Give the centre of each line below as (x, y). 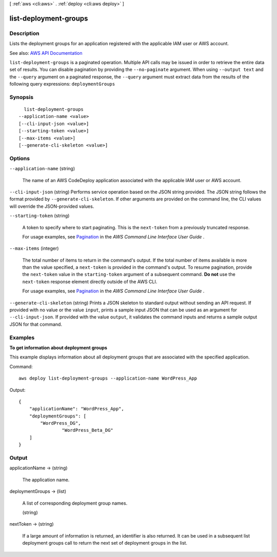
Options (20, 158)
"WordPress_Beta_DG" (88, 430)
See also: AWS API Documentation (46, 53)
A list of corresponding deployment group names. (75, 503)
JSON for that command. (36, 324)
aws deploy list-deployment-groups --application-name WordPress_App (108, 379)
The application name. (46, 480)
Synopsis (21, 97)
